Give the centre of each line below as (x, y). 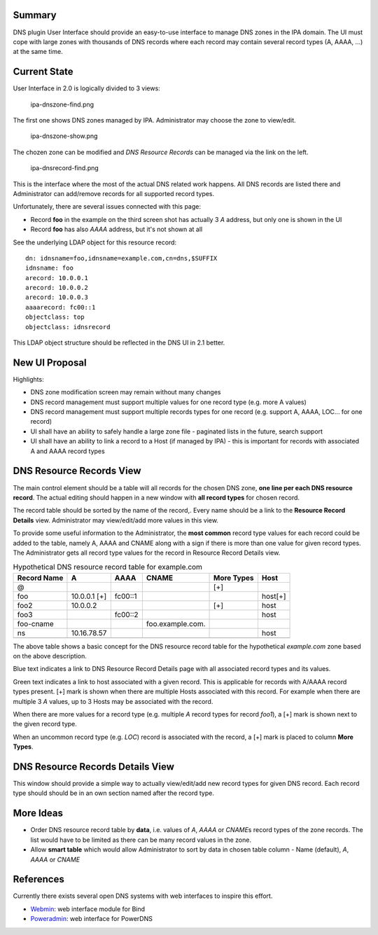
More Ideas (38, 813)
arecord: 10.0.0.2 (57, 288)
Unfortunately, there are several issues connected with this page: (107, 207)
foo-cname (35, 623)
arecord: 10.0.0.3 (57, 297)
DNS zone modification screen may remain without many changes (126, 392)
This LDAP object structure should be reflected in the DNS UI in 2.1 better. (119, 342)
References (38, 879)
